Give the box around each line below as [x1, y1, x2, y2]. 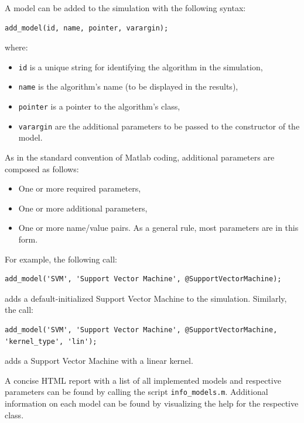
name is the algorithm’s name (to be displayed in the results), [18, 80, 238, 93]
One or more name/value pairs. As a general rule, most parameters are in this [18, 221, 299, 234]
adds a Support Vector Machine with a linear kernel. [5, 354, 193, 367]
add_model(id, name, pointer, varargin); [5, 23, 169, 32]
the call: [5, 303, 33, 316]
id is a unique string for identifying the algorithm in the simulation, [18, 60, 263, 73]
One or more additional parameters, [18, 202, 148, 214]
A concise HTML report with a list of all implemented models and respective [5, 374, 281, 386]
